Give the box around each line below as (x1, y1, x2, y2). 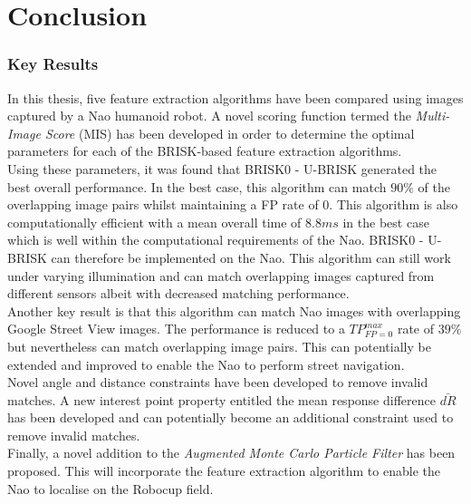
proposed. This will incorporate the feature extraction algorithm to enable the (7, 461, 440, 480)
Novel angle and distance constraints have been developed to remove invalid (7, 373, 428, 392)
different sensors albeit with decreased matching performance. (7, 284, 350, 303)
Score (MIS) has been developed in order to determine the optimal (44, 123, 415, 142)
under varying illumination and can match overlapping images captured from (7, 266, 435, 285)
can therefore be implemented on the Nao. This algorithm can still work (51, 247, 451, 267)
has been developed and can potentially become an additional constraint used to (7, 408, 454, 427)
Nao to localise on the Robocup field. (7, 479, 214, 498)
